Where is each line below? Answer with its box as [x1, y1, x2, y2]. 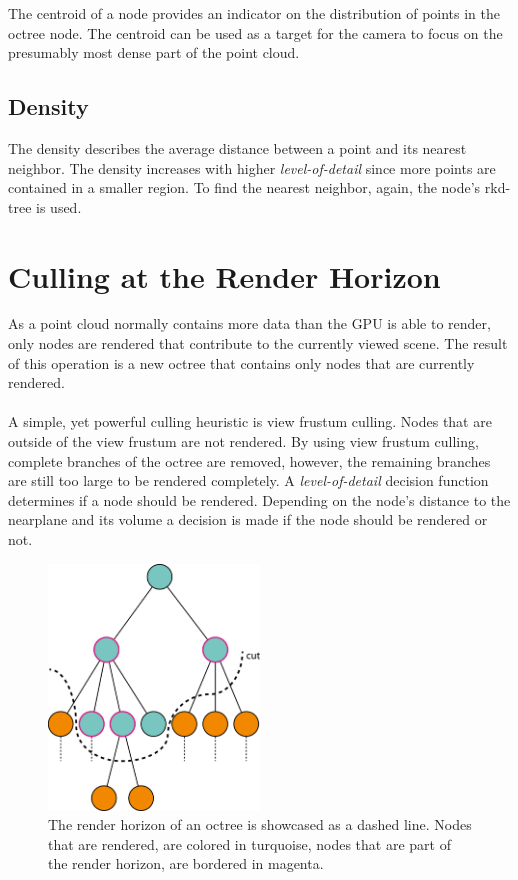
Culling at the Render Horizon [8, 255, 441, 296]
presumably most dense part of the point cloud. [8, 42, 300, 63]
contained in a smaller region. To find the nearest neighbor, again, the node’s [8, 177, 481, 198]
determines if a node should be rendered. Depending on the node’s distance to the [8, 489, 511, 510]
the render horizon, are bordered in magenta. [48, 853, 324, 874]
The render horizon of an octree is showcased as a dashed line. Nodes [48, 814, 472, 835]
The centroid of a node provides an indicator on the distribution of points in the [8, 3, 500, 23]
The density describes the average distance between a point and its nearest [8, 137, 467, 158]
